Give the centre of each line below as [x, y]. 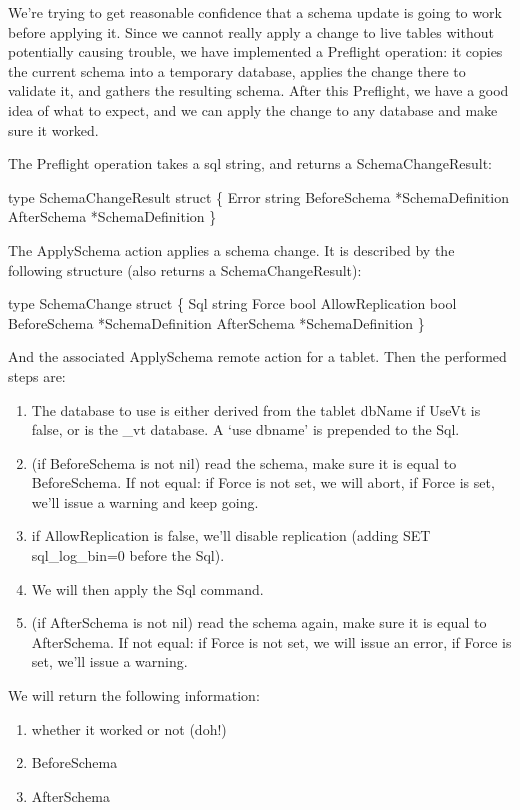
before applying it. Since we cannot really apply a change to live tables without [251, 31]
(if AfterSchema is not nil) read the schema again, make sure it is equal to [259, 622]
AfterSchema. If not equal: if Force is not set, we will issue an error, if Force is [271, 641]
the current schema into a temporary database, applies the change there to [237, 70]
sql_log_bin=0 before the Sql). [128, 555]
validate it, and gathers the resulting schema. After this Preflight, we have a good [258, 90]
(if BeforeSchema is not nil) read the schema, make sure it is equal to [244, 462]
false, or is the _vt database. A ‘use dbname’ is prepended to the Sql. [245, 429]
